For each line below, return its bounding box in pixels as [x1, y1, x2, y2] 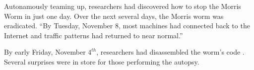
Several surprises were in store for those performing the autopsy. [4, 56, 199, 67]
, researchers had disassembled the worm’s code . [96, 47, 245, 57]
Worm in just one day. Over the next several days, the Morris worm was [4, 10, 224, 21]
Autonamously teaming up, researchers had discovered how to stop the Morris [4, 1, 241, 11]
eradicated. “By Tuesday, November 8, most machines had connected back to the [4, 20, 250, 31]
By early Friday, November [4, 47, 86, 57]
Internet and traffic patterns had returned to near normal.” [4, 30, 183, 40]
